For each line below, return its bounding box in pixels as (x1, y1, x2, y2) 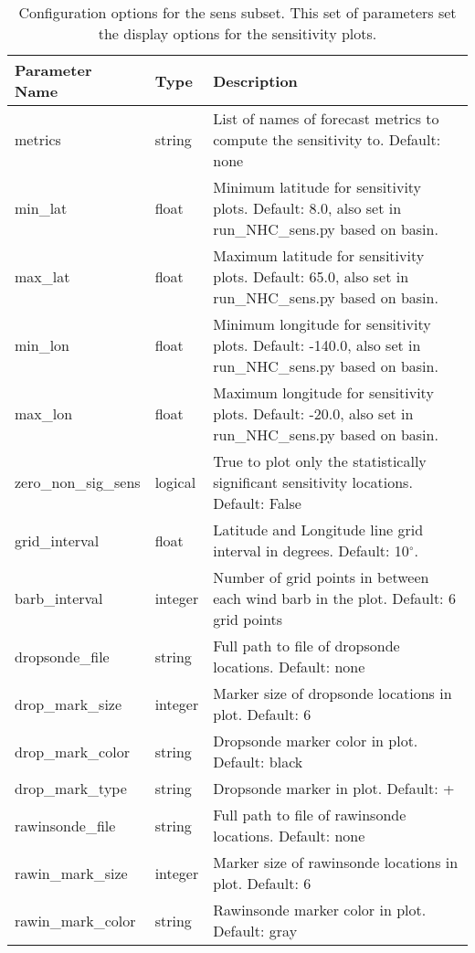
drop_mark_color (15, 740, 130, 762)
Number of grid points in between (213, 567, 429, 588)
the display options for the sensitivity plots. (98, 23, 377, 44)
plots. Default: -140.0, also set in (213, 334, 421, 355)
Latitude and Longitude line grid (213, 519, 424, 540)
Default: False (213, 492, 301, 514)
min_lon (15, 334, 70, 355)
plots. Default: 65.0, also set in (213, 266, 409, 287)
